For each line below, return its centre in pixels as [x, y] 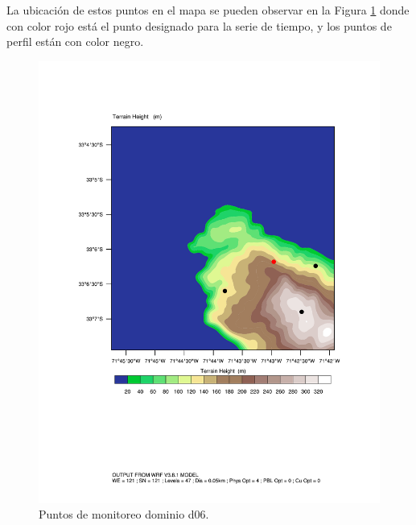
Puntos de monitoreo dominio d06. [124, 514]
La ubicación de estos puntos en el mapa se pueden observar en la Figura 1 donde [208, 10]
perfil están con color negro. [75, 41]
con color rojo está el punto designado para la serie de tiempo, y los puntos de [199, 25]
